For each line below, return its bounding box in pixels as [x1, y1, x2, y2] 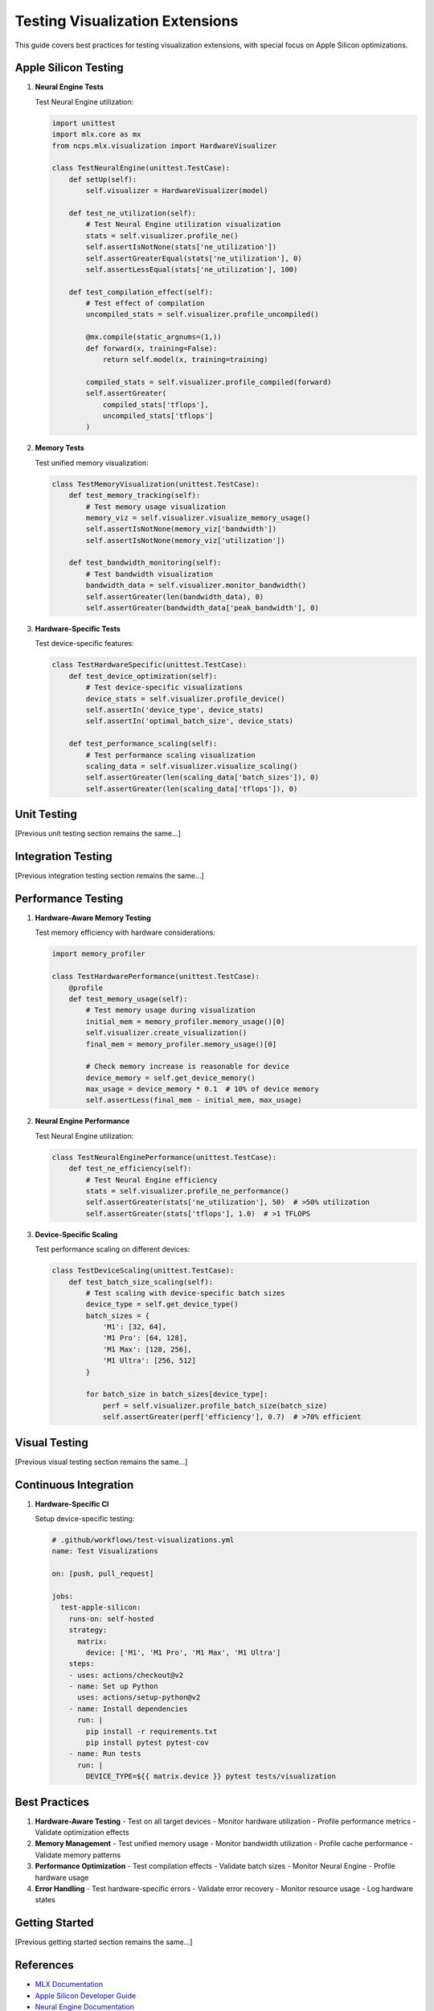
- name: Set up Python [68, 1682, 158, 1691]
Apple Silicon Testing [14, 61, 124, 75]
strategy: [68, 1626, 108, 1635]
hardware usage [35, 1873, 89, 1882]
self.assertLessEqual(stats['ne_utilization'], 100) [85, 265, 298, 273]
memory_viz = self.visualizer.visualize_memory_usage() [85, 513, 311, 522]
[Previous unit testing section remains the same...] [14, 829, 181, 838]
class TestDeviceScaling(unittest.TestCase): [51, 1266, 235, 1275]
